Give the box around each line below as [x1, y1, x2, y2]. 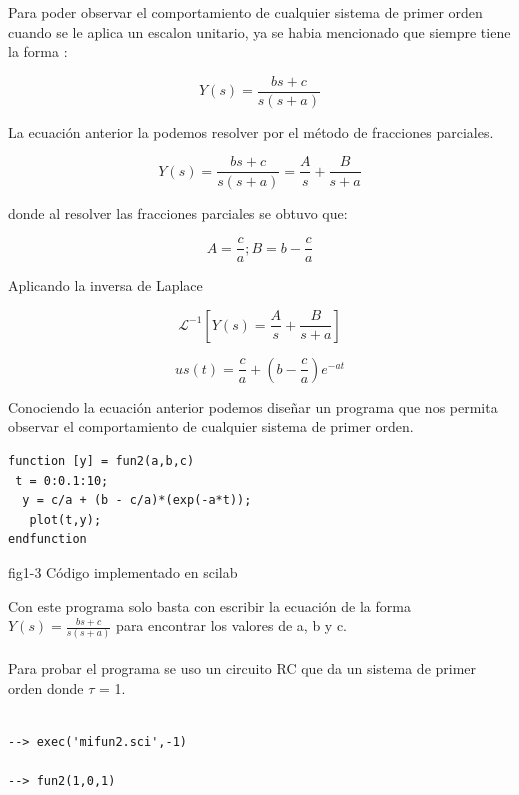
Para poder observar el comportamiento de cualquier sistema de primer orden [8, 2, 483, 22]
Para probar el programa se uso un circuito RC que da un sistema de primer [8, 658, 477, 678]
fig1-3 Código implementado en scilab [8, 561, 238, 582]
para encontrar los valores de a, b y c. [116, 615, 348, 636]
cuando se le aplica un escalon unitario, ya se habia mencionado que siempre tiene [8, 21, 511, 42]
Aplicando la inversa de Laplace [8, 275, 203, 296]
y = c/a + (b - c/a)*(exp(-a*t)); [22, 493, 252, 508]
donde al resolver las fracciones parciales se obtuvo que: [8, 202, 348, 223]
